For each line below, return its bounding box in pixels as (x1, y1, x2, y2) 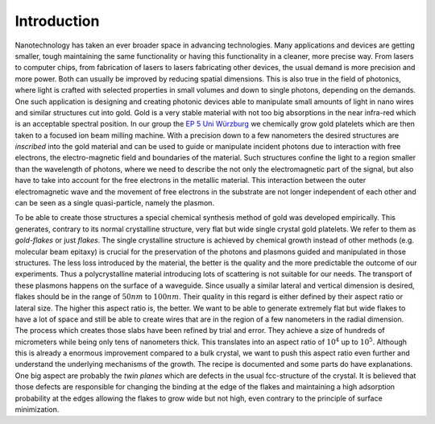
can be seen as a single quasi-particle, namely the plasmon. (14, 198, 215, 208)
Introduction (14, 12, 100, 30)
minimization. (14, 405, 60, 414)
